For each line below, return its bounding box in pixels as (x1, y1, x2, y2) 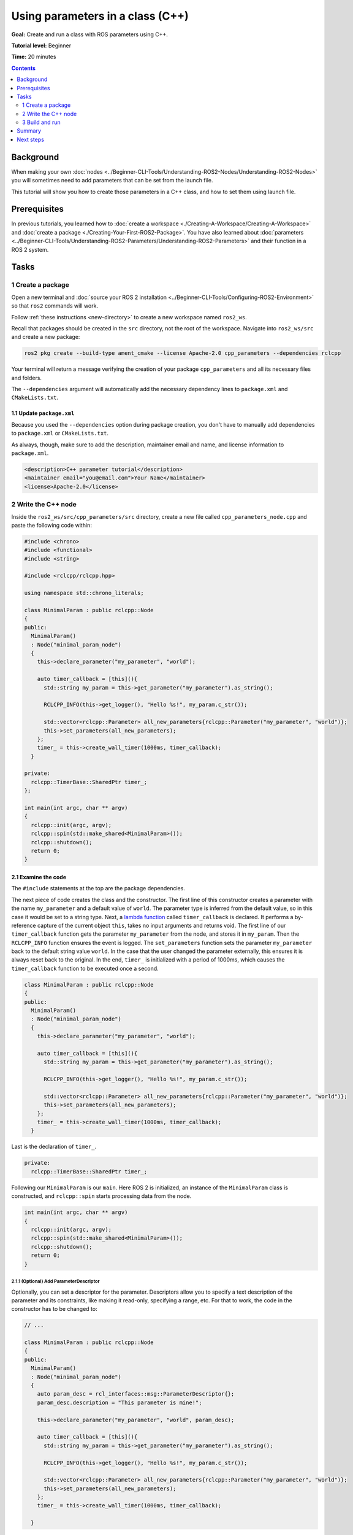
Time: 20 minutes (11, 53, 56, 61)
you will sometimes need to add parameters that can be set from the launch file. (11, 177, 213, 184)
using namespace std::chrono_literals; (24, 589, 144, 597)
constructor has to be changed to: (11, 1305, 97, 1313)
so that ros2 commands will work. (11, 302, 98, 309)
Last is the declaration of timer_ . (11, 1143, 97, 1151)
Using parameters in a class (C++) (11, 9, 189, 23)
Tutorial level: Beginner (11, 42, 72, 49)
